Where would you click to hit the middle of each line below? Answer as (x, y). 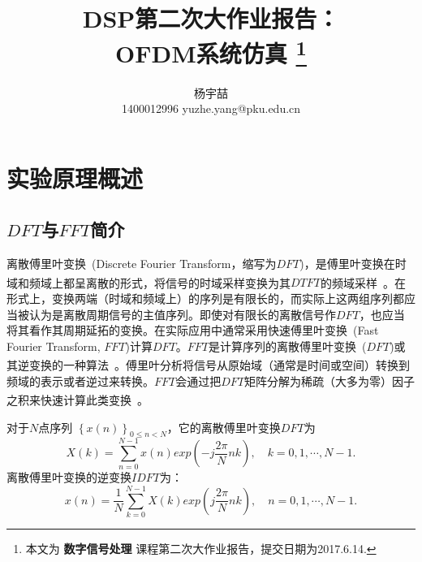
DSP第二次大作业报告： (211, 18)
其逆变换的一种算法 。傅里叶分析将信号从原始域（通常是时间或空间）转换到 (208, 365)
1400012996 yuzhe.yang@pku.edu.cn (211, 108)
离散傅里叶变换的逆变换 (69, 477)
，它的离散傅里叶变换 (224, 427)
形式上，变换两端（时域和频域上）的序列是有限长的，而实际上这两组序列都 (205, 298)
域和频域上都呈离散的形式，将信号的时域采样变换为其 (149, 282)
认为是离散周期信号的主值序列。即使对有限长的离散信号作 (182, 314)
